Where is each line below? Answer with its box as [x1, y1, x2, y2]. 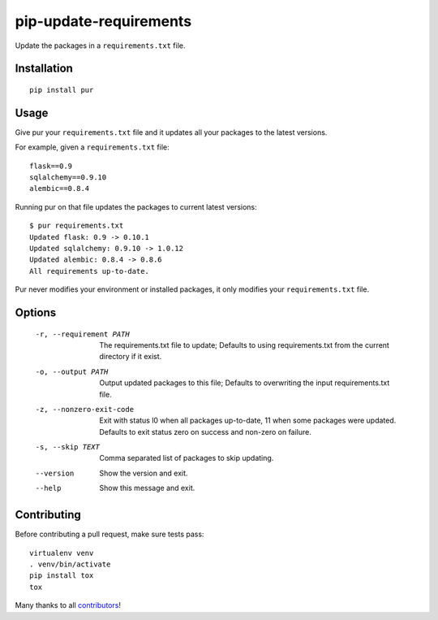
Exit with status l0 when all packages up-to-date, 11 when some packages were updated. [99, 415, 397, 426]
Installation [15, 62, 73, 76]
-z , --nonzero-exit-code [35, 405, 134, 414]
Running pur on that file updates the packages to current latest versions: [15, 202, 257, 211]
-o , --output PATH [35, 366, 109, 376]
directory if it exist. [99, 352, 162, 362]
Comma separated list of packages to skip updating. [99, 453, 274, 463]
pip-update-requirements [15, 12, 192, 30]
